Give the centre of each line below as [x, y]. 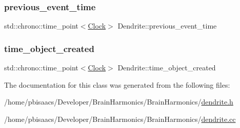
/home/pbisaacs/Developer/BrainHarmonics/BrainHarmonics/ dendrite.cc [120, 119]
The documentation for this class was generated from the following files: [117, 84]
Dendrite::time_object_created [167, 68]
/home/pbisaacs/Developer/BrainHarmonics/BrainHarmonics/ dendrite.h [119, 102]
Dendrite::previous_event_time [167, 26]
